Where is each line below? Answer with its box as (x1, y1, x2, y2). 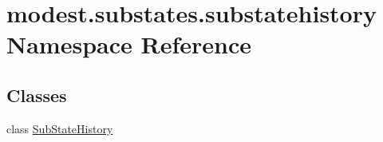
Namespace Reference (6, 28, 251, 61)
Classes (6, 82, 67, 107)
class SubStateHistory (6, 120, 113, 136)
